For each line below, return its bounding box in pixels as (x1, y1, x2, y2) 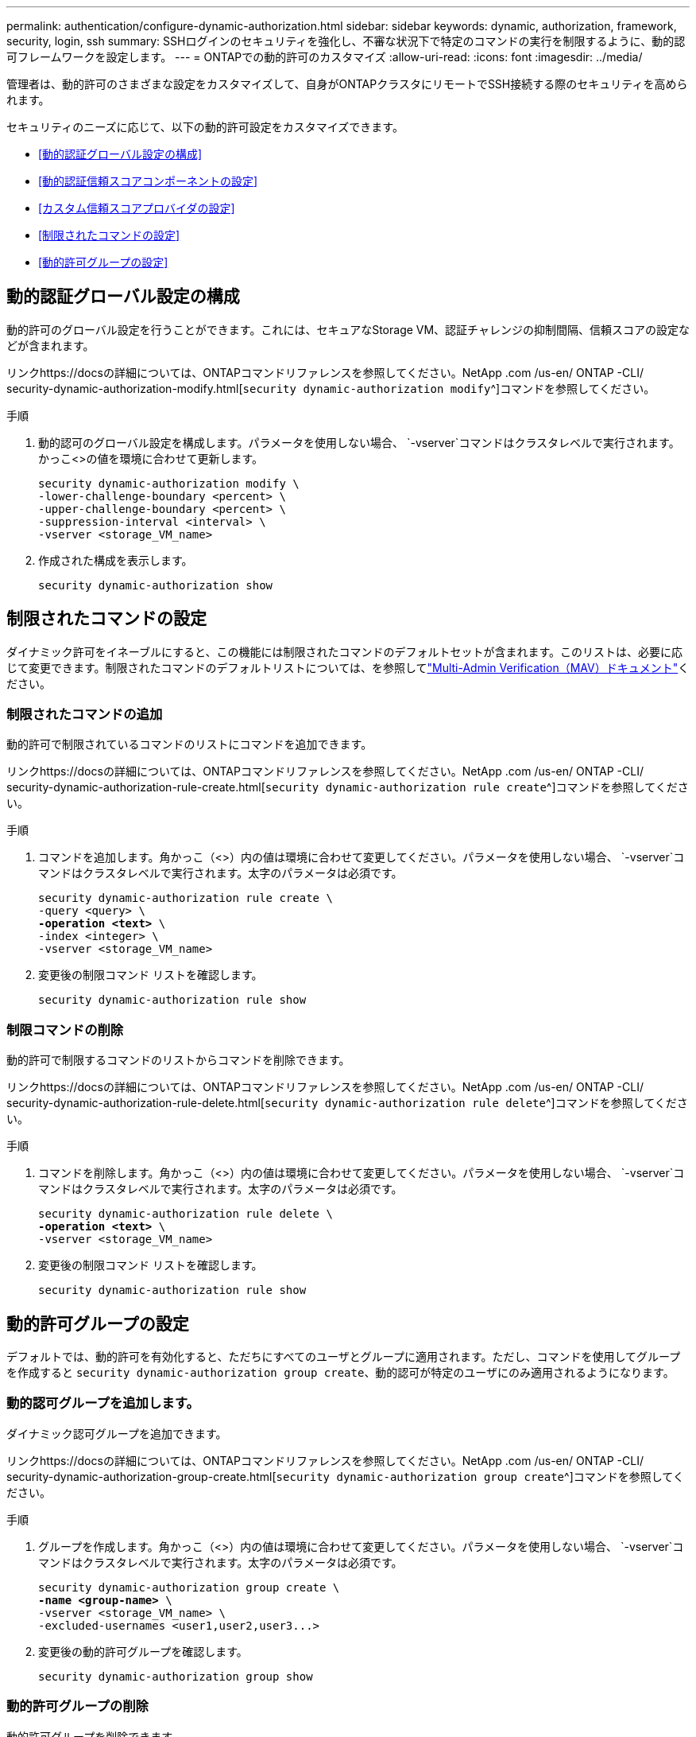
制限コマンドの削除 (6, 1021, 124, 1038)
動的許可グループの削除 (6, 1698, 149, 1715)
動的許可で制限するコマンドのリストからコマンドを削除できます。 (6, 1053, 350, 1067)
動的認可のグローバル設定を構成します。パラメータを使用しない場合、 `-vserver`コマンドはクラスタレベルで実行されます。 (38, 435, 680, 449)
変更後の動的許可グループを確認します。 (38, 1644, 248, 1658)
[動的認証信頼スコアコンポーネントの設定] (38, 174, 258, 188)
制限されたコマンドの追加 (6, 706, 163, 723)
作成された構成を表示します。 (38, 553, 193, 567)
